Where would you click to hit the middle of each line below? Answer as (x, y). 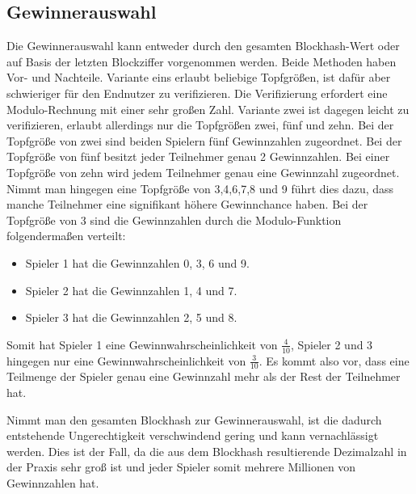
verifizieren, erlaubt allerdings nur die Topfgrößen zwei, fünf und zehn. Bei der (200, 125)
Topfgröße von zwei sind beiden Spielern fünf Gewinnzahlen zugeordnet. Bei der (204, 140)
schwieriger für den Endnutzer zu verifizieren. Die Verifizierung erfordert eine (197, 93)
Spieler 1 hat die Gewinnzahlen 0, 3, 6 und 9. (137, 262)
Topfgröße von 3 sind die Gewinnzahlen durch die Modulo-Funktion (174, 220)
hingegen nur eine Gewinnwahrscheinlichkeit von (126, 360)
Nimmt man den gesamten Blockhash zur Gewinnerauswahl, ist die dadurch (194, 419)
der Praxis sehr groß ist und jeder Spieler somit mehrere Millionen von (181, 467)
